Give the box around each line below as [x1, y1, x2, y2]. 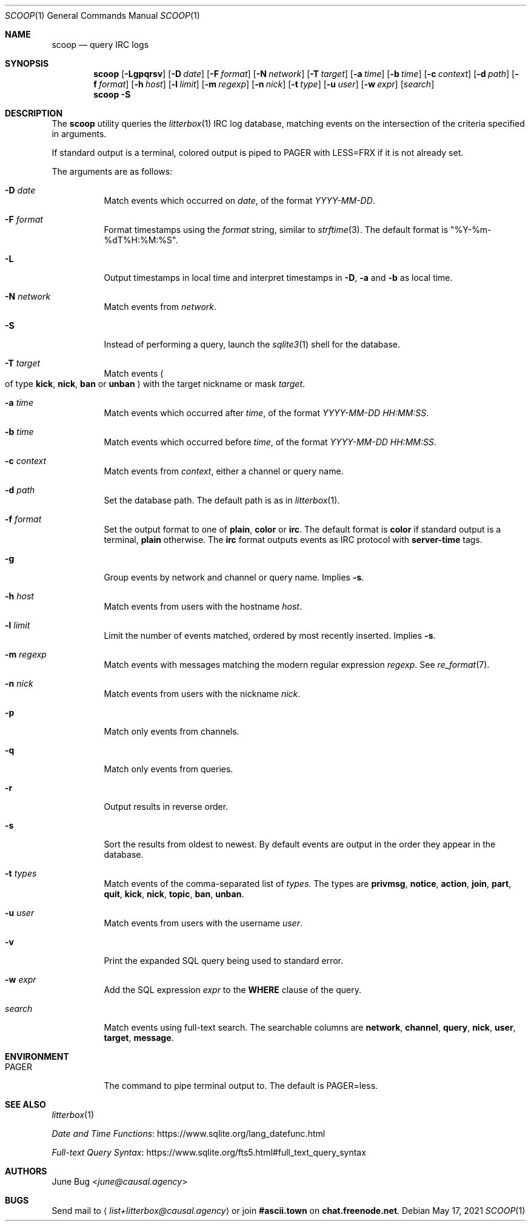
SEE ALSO [5, 1099, 46, 1110]
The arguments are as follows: [52, 166, 173, 177]
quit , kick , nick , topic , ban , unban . [104, 889, 244, 899]
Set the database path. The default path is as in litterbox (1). [104, 495, 340, 505]
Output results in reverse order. [104, 801, 229, 812]
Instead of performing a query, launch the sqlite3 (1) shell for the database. [104, 339, 401, 349]
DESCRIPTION [5, 108, 63, 118]
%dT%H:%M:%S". [104, 235, 178, 245]
